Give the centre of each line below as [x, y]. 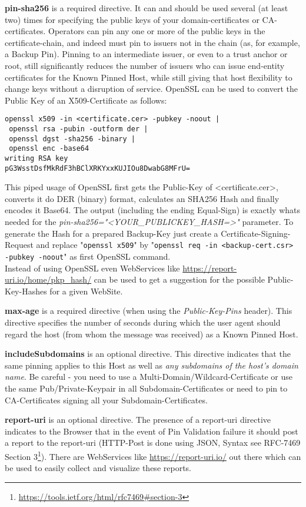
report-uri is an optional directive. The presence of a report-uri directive [138, 420]
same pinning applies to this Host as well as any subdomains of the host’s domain [152, 365]
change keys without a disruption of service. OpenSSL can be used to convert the [152, 89]
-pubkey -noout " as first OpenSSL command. [88, 256]
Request [19, 245]
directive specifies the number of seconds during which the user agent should [143, 322]
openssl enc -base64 [49, 149]
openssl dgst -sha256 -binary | [72, 139]
